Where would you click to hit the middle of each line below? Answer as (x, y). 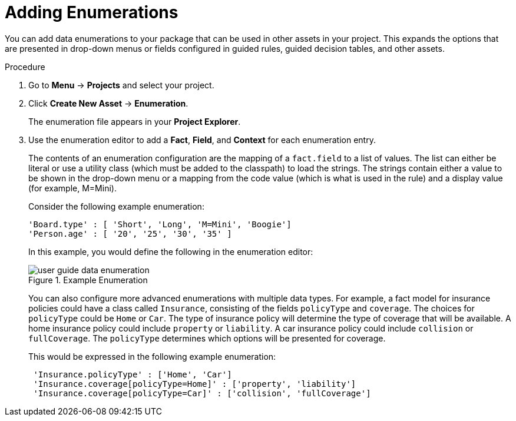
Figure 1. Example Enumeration (88, 280)
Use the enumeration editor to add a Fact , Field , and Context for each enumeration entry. (202, 140)
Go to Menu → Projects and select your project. (121, 85)
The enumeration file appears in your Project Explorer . (135, 121)
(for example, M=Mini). (72, 188)
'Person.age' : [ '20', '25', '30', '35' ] (130, 233)
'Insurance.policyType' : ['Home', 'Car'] (133, 374)
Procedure (25, 67)
